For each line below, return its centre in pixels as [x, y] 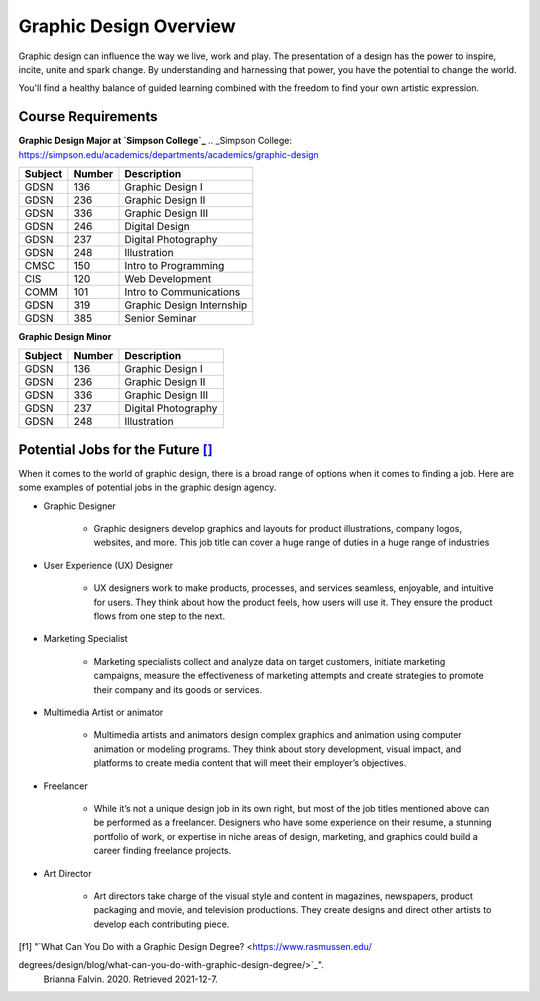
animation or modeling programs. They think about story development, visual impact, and [277, 749]
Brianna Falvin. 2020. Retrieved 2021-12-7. [131, 979]
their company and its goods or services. [178, 689]
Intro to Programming [174, 266]
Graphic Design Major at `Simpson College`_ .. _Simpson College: [155, 141]
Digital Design [157, 227]
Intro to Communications [182, 292]
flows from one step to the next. [159, 616]
